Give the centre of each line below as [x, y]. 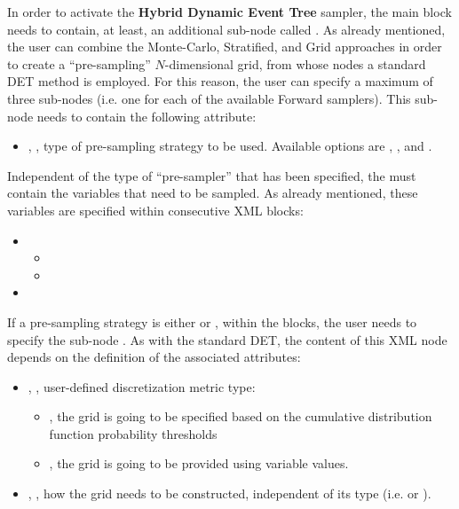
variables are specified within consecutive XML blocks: [155, 210]
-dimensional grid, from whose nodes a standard [295, 63]
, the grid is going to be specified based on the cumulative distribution [241, 416]
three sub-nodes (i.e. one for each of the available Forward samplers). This [209, 98]
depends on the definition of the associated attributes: [154, 357]
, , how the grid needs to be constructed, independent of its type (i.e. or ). [229, 493]
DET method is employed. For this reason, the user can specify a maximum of [220, 81]
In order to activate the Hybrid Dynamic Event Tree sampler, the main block [229, 12]
